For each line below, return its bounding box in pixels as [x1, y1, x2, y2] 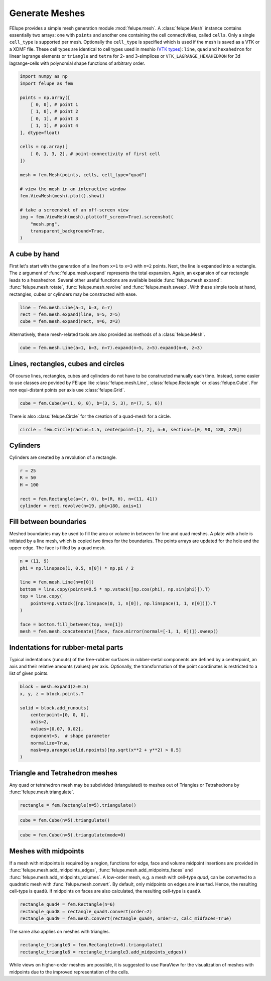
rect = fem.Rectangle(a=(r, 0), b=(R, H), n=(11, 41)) [20, 496, 158, 502]
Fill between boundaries [9, 518, 87, 526]
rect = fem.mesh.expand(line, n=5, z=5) [20, 311, 120, 317]
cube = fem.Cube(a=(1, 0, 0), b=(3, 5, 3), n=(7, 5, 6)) [20, 400, 163, 406]
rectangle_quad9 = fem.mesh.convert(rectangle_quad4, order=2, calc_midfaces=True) [20, 916, 232, 921]
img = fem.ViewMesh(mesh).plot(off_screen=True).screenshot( [20, 214, 174, 220]
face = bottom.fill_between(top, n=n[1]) [20, 622, 123, 627]
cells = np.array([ [20, 144, 68, 150]
